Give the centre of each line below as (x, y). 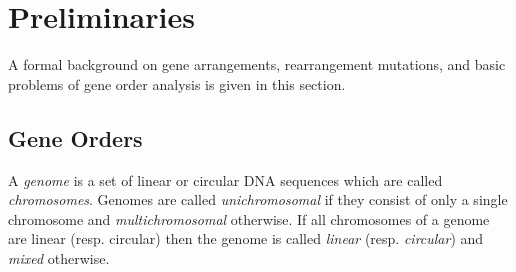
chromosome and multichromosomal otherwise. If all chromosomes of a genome (249, 218)
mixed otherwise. (59, 257)
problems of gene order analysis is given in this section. (177, 83)
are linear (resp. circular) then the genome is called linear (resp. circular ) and (246, 238)
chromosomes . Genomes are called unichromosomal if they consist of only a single (258, 199)
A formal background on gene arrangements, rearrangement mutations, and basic (257, 64)
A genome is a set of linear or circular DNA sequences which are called (225, 179)
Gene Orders (75, 137)
